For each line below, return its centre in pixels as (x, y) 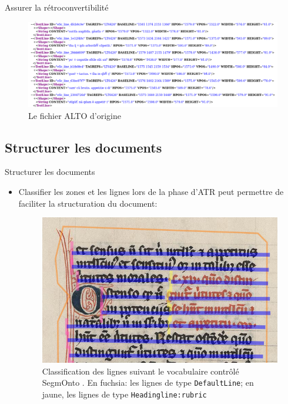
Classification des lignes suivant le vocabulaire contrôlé (140, 371)
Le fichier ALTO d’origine (75, 115)
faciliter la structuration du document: (88, 203)
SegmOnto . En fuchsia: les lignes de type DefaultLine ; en (148, 383)
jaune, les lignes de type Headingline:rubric (124, 394)
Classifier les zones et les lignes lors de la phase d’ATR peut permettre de (151, 191)
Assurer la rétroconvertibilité (57, 7)
